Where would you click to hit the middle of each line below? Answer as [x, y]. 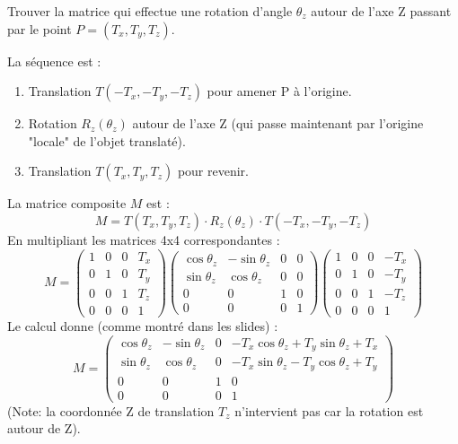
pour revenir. [213, 171]
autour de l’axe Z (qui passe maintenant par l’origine [278, 123]
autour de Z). [44, 428]
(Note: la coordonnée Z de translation [111, 410]
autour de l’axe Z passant [381, 11]
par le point [40, 28]
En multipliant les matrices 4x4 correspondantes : [144, 239]
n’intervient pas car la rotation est [329, 410]
